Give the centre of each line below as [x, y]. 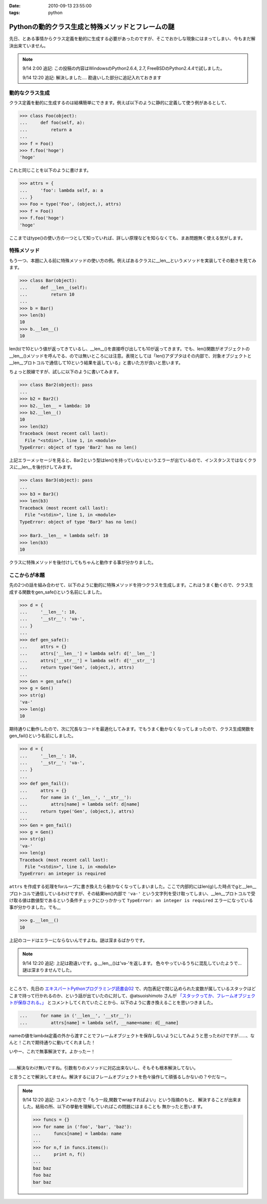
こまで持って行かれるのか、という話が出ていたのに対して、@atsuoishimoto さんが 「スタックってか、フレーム [122, 995]
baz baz [42, 1168]
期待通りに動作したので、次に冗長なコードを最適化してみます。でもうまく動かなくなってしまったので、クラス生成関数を [132, 729]
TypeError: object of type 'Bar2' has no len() [78, 447]
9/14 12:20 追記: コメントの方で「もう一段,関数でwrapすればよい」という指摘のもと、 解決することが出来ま [132, 1099]
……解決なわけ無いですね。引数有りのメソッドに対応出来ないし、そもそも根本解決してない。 [104, 1068]
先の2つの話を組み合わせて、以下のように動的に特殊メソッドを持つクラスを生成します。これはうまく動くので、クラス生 [131, 585]
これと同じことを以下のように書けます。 [50, 170]
